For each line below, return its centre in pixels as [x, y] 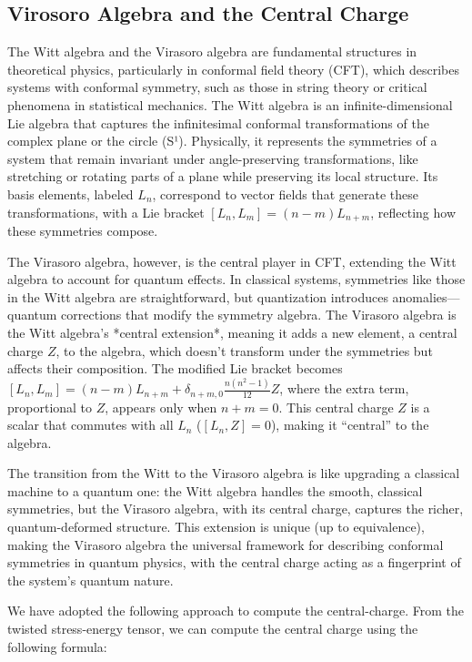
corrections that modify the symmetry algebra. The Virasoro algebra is [259, 315]
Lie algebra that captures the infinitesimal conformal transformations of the [218, 122]
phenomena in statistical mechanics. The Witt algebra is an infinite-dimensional [230, 104]
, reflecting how [413, 212]
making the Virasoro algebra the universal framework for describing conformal [226, 544]
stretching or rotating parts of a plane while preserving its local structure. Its [223, 176]
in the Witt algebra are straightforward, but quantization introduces [198, 296]
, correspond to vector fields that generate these [285, 194]
